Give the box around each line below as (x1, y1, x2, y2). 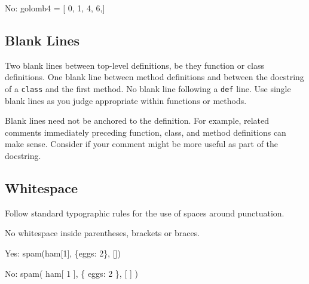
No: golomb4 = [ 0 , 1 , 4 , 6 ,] (5, 2, 105, 14)
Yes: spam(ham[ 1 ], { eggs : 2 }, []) (5, 247, 121, 259)
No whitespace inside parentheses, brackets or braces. (5, 227, 200, 239)
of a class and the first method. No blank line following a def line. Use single (5, 82, 291, 94)
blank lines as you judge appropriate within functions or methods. (5, 94, 247, 106)
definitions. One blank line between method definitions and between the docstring (5, 71, 304, 83)
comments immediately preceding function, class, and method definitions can (5, 126, 286, 138)
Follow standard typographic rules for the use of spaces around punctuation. (5, 206, 284, 219)
